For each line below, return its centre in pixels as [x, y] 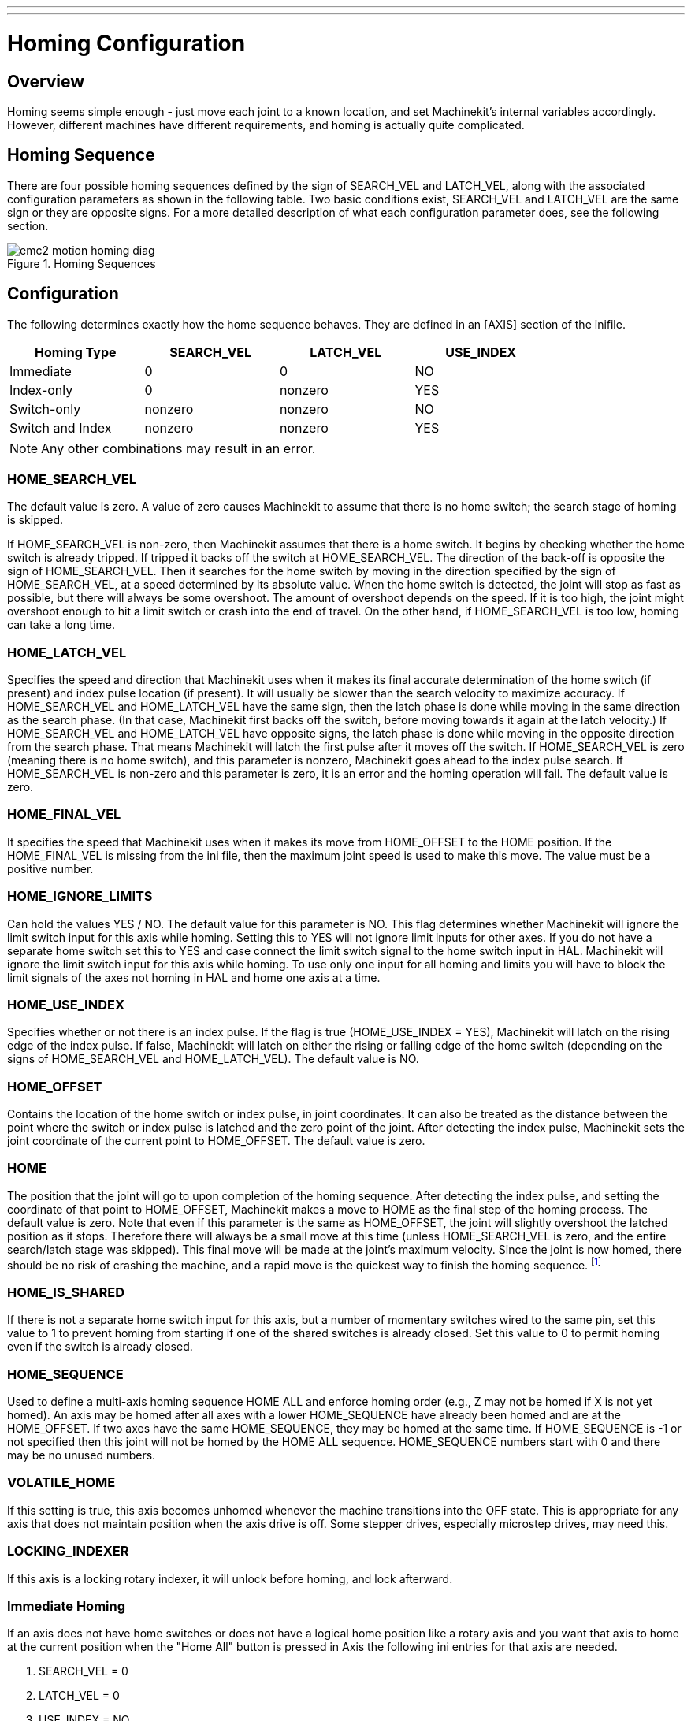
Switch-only [45, 409]
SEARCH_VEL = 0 [84, 1671]
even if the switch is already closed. [100, 1347]
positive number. [50, 868]
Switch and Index [61, 427]
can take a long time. [61, 625]
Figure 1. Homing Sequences [82, 263]
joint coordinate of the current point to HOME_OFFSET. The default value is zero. [216, 1141]
